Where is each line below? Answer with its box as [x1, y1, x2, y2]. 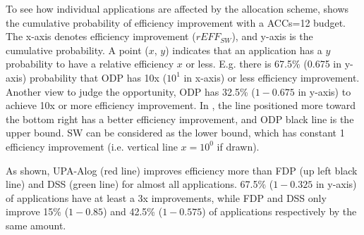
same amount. [6, 217, 66, 232]
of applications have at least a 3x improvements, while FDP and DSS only [6, 190, 327, 205]
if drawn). [217, 139, 260, 153]
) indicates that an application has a [165, 42, 322, 57]
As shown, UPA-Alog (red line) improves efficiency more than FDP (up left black [6, 163, 358, 177]
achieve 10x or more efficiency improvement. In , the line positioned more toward [6, 98, 356, 113]
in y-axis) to [298, 84, 351, 99]
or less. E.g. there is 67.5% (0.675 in [186, 56, 342, 71]
